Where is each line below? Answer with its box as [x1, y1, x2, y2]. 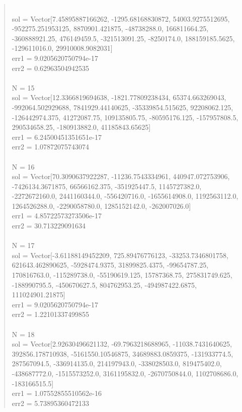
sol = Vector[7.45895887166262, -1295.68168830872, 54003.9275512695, [12, 13, 230, 24]
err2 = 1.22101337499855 [12, 309, 90, 319]
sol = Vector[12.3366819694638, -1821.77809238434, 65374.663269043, [12, 92, 226, 103]
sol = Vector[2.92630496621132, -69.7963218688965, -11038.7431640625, [12, 339, 232, 349]
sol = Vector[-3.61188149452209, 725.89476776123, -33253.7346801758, [12, 250, 229, 260]
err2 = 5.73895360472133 [12, 397, 90, 408]
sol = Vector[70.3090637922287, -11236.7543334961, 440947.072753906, [12, 171, 230, 182]
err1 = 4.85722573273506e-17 [12, 210, 102, 221]
